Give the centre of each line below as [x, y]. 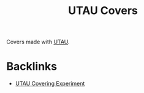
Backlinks [32, 66]
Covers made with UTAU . [38, 42]
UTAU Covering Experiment [50, 84]
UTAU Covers [103, 11]
